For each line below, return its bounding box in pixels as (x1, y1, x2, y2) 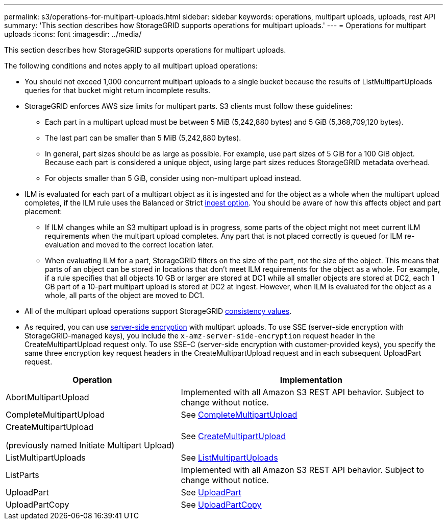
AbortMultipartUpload (6, 392, 89, 402)
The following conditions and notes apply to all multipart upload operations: (4, 61, 258, 70)
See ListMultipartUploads (181, 452, 278, 463)
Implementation (280, 375, 342, 385)
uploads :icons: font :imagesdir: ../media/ (4, 30, 142, 38)
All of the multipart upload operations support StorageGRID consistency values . (24, 307, 292, 315)
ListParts (6, 470, 39, 480)
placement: (24, 207, 62, 216)
